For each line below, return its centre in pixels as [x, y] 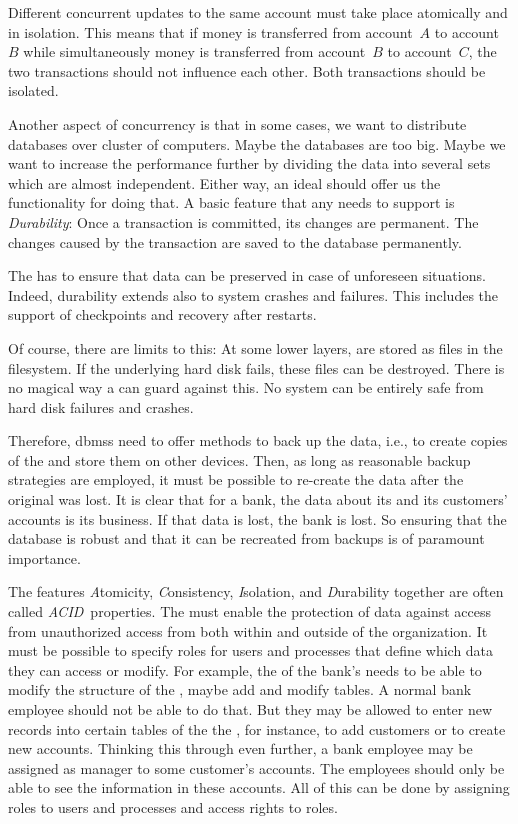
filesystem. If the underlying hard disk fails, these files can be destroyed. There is [256, 367]
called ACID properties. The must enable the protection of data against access [250, 611]
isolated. [33, 90]
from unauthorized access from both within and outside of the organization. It [248, 630]
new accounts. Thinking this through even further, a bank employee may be [240, 748]
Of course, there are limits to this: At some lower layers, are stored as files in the [255, 347]
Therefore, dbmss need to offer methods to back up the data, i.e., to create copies [258, 440]
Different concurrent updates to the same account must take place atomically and [258, 12]
